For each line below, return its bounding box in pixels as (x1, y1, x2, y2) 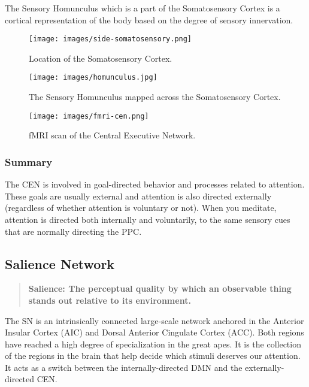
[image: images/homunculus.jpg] (29, 73, 157, 82)
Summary (5, 154, 53, 169)
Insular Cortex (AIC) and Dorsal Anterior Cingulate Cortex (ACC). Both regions (5, 326, 304, 338)
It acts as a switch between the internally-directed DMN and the (5, 361, 243, 373)
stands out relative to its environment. (28, 294, 191, 306)
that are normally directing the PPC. (5, 225, 142, 237)
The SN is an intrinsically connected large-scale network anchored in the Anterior (5, 314, 304, 326)
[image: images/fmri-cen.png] (29, 111, 149, 120)
